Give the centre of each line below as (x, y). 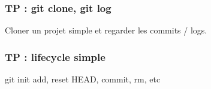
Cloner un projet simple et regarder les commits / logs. (106, 30)
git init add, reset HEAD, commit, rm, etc (83, 79)
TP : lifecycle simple (55, 56)
